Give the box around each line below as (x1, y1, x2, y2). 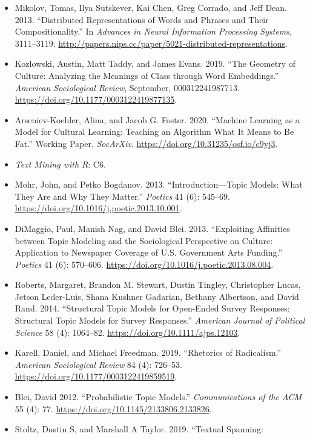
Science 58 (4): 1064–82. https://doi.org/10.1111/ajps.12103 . (15, 325, 240, 338)
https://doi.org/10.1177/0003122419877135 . (15, 93, 177, 106)
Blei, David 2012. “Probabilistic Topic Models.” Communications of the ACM (15, 390, 302, 403)
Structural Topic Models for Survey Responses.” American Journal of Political (15, 314, 305, 327)
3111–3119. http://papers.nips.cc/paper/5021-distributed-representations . (15, 36, 288, 49)
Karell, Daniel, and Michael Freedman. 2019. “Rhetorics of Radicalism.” (15, 346, 282, 359)
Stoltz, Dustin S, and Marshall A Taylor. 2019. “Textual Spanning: (15, 423, 263, 435)
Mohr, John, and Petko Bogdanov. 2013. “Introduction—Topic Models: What (15, 178, 303, 191)
